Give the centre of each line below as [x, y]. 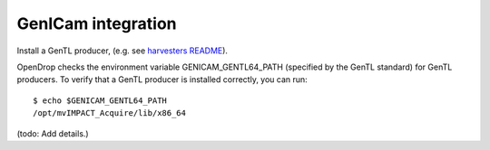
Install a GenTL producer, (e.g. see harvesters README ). [122, 51]
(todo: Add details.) [53, 133]
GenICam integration [97, 23]
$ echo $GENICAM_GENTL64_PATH [100, 100]
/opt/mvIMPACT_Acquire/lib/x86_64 [109, 113]
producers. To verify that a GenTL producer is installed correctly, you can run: [162, 80]
